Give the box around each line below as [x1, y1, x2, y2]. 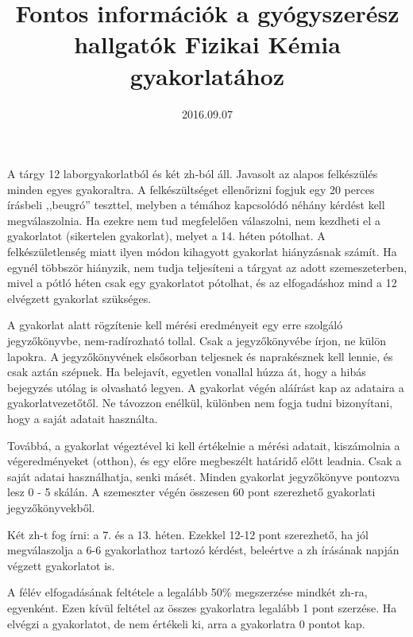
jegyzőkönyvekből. [7, 499, 95, 515]
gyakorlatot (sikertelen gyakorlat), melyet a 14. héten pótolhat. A [7, 227, 326, 244]
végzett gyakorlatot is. [7, 557, 115, 573]
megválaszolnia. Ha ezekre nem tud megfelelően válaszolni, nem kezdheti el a [7, 212, 380, 228]
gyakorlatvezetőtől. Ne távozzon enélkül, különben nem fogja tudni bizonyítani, [7, 394, 393, 411]
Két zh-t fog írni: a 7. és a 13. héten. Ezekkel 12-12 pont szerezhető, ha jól [7, 526, 369, 542]
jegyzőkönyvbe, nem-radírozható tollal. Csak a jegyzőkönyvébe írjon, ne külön [7, 332, 387, 349]
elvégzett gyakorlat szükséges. [7, 289, 152, 306]
